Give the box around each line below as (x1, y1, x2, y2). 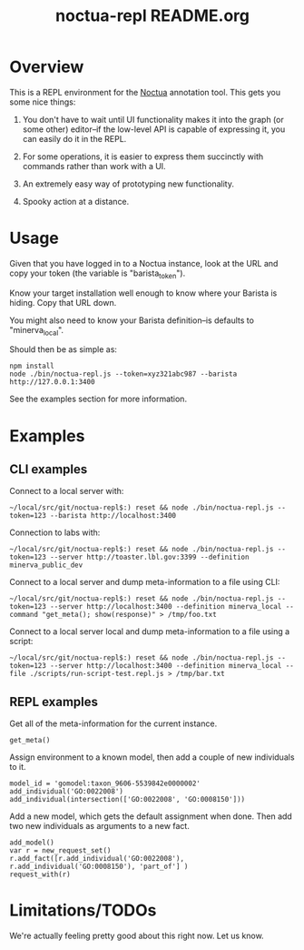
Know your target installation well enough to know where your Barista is (9, 288, 278, 298)
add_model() (9, 838, 54, 847)
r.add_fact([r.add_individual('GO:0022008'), (9, 854, 184, 864)
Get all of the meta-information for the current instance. (9, 718, 218, 729)
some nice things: (9, 96, 76, 107)
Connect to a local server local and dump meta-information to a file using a (9, 626, 290, 637)
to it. (9, 762, 26, 773)
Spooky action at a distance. (22, 196, 130, 207)
